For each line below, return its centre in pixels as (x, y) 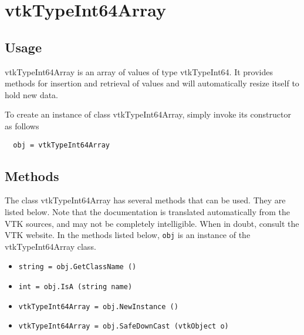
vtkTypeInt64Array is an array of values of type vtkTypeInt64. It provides (139, 71)
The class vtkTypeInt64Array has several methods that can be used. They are (145, 200)
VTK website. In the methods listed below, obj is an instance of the (128, 235)
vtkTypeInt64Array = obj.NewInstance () (98, 306)
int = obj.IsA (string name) (75, 287)
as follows (22, 125)
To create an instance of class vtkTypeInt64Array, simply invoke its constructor (148, 114)
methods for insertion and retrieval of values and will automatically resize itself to (152, 83)
